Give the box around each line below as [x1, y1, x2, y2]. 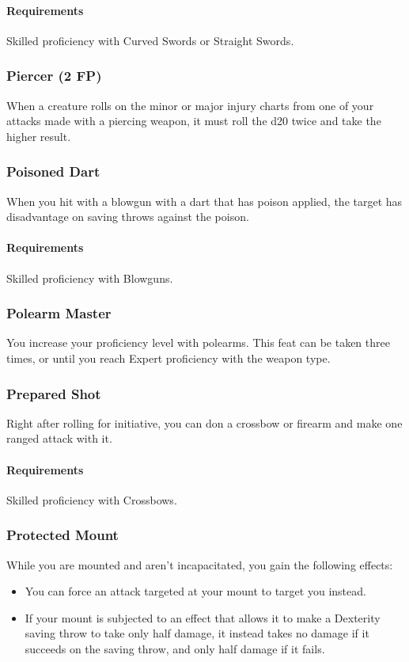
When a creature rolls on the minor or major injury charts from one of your [6, 97, 374, 113]
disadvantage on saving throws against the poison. [6, 208, 249, 225]
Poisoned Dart [6, 162, 100, 181]
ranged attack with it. [6, 430, 112, 447]
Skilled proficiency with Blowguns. [6, 269, 173, 286]
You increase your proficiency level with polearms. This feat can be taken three [6, 334, 390, 351]
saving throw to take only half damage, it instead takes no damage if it [25, 625, 369, 641]
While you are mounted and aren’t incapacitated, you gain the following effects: [6, 556, 393, 573]
